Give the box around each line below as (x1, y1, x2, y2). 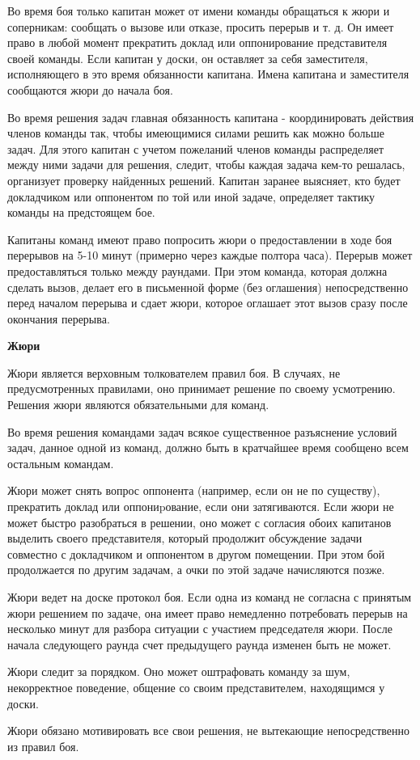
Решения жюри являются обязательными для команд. (7, 396, 269, 413)
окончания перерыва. (7, 310, 110, 327)
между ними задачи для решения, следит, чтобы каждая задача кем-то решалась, (7, 156, 405, 173)
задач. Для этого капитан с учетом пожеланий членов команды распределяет (7, 140, 384, 157)
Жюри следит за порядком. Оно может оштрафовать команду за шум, (7, 663, 350, 680)
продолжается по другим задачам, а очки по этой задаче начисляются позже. (7, 561, 385, 578)
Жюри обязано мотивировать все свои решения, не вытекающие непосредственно (7, 722, 410, 739)
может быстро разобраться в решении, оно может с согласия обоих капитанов (7, 513, 392, 530)
